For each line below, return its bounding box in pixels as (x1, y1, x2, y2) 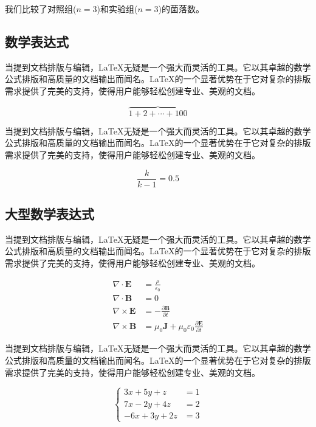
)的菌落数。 (158, 2, 204, 15)
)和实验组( (97, 2, 138, 15)
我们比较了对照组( (5, 2, 77, 15)
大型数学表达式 (5, 204, 94, 223)
